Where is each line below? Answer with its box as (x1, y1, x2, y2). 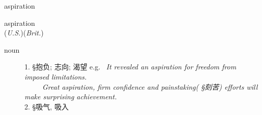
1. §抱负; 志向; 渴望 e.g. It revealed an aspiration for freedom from (24, 61, 237, 72)
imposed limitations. (24, 71, 87, 82)
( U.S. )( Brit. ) (4, 27, 44, 38)
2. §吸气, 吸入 (24, 101, 69, 111)
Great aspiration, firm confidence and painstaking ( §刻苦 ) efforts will (42, 81, 258, 92)
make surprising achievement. (24, 91, 117, 102)
